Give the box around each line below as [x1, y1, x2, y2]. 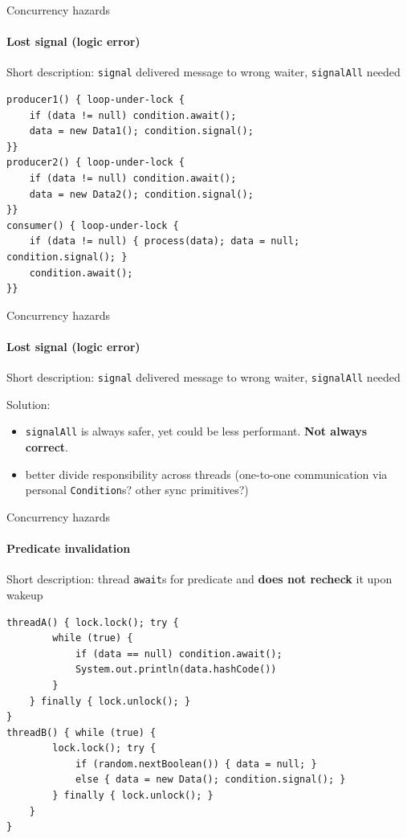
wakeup [6, 586, 43, 603]
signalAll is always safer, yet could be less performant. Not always [25, 423, 368, 439]
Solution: [6, 395, 51, 412]
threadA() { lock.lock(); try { [6, 616, 179, 628]
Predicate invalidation [6, 540, 131, 557]
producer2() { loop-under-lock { [6, 157, 185, 169]
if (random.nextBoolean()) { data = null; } [75, 758, 317, 770]
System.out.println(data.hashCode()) [75, 664, 277, 676]
